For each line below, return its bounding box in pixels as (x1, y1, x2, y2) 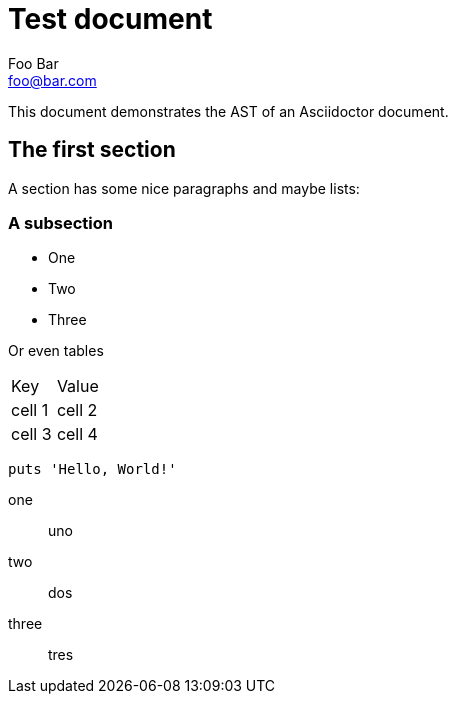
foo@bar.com (8, 71, 97, 89)
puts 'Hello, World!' (8, 461, 177, 478)
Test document (8, 2, 213, 36)
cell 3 (11, 424, 52, 445)
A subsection (8, 212, 113, 233)
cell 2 (56, 400, 98, 421)
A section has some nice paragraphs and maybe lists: (8, 179, 360, 197)
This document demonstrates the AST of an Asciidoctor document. (8, 102, 449, 120)
